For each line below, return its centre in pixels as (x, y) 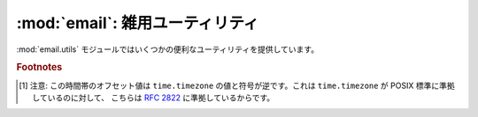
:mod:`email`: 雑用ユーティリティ (138, 23)
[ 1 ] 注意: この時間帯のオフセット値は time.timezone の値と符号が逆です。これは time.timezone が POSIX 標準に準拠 (237, 85)
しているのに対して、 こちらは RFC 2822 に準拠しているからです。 (154, 98)
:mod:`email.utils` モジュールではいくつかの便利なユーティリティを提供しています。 (167, 49)
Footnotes (39, 68)
